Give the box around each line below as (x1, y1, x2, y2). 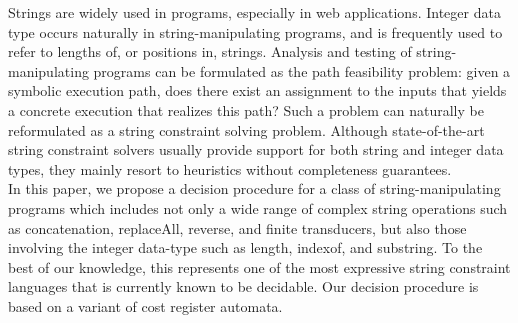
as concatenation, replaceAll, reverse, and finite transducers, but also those (8, 217, 467, 238)
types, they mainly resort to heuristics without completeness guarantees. (8, 158, 452, 179)
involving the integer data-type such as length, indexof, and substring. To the (8, 237, 483, 258)
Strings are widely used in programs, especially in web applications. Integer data (8, 2, 501, 22)
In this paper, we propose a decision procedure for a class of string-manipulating (8, 178, 501, 199)
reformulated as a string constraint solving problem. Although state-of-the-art (8, 119, 485, 140)
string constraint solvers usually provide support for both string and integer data (8, 139, 504, 160)
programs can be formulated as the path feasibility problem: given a (93, 60, 511, 81)
